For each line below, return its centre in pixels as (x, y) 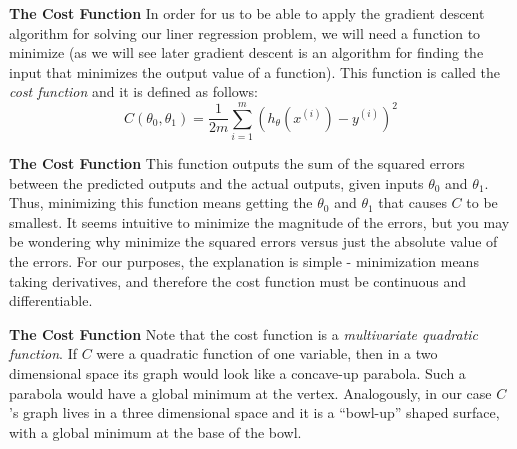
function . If (43, 353)
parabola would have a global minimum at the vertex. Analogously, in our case (250, 392)
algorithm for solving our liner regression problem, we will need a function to (245, 32)
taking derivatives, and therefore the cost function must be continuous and (238, 280)
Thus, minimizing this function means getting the (161, 202)
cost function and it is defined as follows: (133, 91)
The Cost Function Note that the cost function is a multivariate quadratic (244, 333)
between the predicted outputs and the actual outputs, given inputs (216, 182)
